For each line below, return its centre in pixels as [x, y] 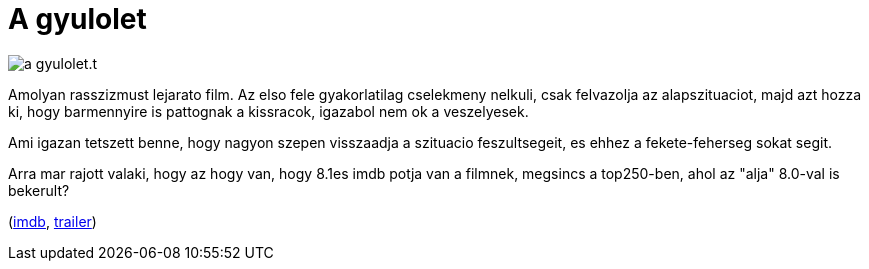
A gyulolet [77, 19]
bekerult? [39, 190]
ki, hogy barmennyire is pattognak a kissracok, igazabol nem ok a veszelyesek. [268, 111]
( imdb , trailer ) [52, 221]
